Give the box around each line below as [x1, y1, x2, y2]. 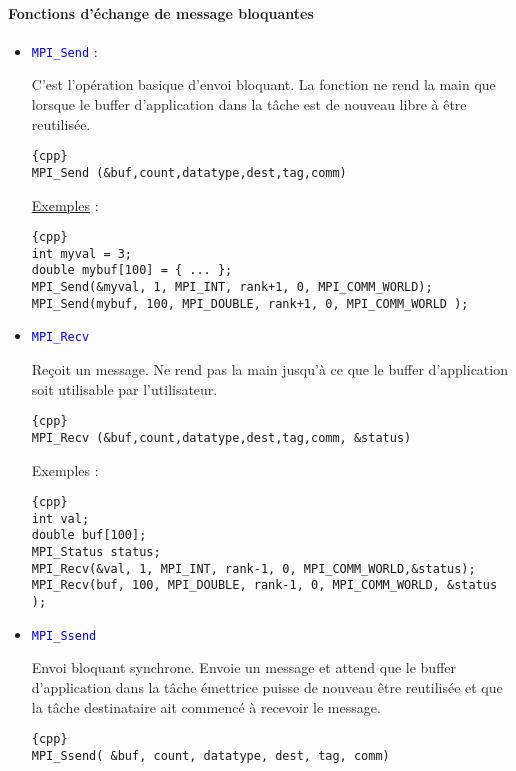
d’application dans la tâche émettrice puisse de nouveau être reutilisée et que [31, 677, 503, 698]
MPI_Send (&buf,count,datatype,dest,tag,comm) [31, 165, 347, 180]
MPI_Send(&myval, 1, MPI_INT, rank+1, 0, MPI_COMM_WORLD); [31, 280, 433, 295]
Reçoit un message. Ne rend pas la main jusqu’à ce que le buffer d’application [31, 359, 508, 380]
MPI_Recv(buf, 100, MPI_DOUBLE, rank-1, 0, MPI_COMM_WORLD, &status [31, 578, 498, 593]
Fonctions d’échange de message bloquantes [8, 2, 314, 23]
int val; [31, 511, 90, 526]
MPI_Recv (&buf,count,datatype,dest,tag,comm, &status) [31, 430, 412, 445]
